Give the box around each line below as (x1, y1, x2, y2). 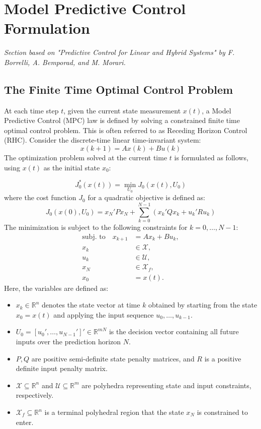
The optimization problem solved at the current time (4, 152, 167, 163)
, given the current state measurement (63, 105, 181, 115)
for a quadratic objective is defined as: (88, 192, 205, 203)
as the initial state (43, 162, 100, 172)
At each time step (4, 105, 59, 115)
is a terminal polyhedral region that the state (44, 407, 184, 417)
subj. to (82, 233, 106, 240)
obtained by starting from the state (148, 299, 257, 310)
